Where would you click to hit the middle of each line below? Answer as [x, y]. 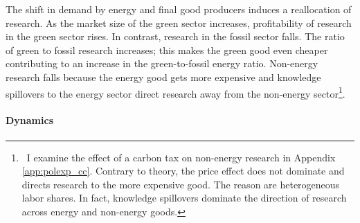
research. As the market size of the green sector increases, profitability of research [179, 23]
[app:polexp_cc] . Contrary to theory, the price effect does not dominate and [183, 171]
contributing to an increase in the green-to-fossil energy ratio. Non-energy [162, 63]
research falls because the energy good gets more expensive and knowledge [163, 77]
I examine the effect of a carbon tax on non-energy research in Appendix [181, 157]
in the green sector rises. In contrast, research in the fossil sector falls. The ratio [175, 36]
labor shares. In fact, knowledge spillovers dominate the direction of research [184, 198]
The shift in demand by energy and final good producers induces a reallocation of [179, 9]
